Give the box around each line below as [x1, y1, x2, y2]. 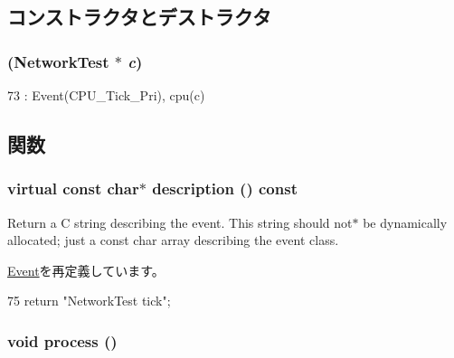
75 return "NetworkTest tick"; [7, 291, 171, 310]
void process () [7, 329, 118, 352]
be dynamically [363, 212, 448, 231]
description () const [152, 177, 298, 200]
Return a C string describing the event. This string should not [7, 212, 353, 231]
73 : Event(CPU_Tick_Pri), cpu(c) [7, 86, 205, 104]
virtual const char [7, 177, 139, 200]
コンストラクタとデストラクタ [7, 3, 271, 31]
